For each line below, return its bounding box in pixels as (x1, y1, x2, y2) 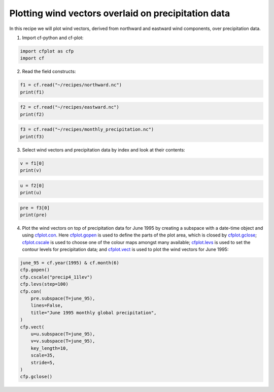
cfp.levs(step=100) (20, 281, 68, 287)
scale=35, (30, 352, 55, 358)
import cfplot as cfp (20, 48, 74, 54)
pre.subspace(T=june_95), (30, 295, 95, 301)
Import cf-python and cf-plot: (22, 35, 84, 41)
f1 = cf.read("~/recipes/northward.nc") (20, 82, 122, 88)
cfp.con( (20, 288, 42, 294)
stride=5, (30, 359, 55, 366)
